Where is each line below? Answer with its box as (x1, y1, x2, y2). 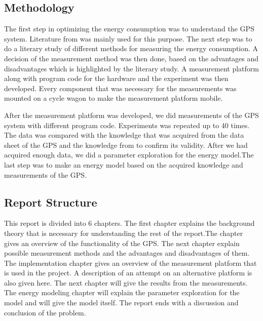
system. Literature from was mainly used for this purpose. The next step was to (4, 33, 252, 44)
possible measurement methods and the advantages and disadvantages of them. (4, 248, 250, 258)
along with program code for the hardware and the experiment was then (4, 73, 229, 84)
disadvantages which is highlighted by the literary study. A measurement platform (4, 63, 259, 73)
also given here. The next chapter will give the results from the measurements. (4, 277, 248, 288)
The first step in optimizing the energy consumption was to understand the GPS (4, 23, 254, 34)
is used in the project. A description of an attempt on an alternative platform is (4, 267, 252, 278)
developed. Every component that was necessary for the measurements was (4, 83, 237, 93)
